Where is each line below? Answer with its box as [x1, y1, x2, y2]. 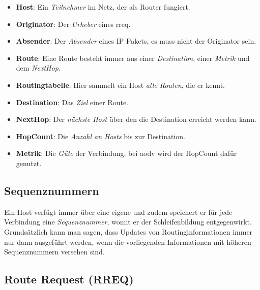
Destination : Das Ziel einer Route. [16, 96, 129, 107]
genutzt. [16, 157, 42, 168]
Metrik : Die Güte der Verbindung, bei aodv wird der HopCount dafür [16, 148, 237, 158]
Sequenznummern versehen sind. [4, 246, 105, 257]
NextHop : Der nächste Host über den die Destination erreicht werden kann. [16, 114, 256, 124]
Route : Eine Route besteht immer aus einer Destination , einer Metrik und [16, 52, 250, 63]
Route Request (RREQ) [4, 271, 134, 287]
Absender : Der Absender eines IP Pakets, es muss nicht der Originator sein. [16, 36, 256, 46]
